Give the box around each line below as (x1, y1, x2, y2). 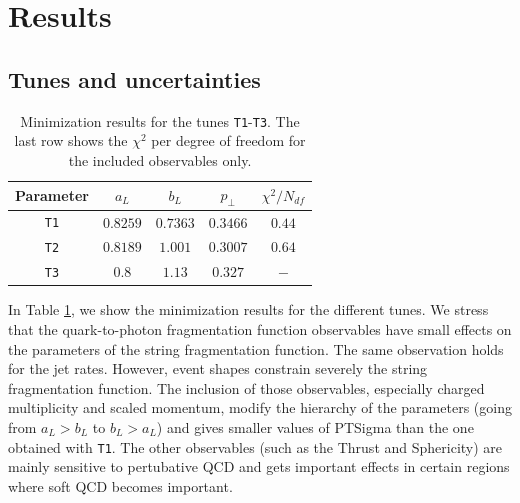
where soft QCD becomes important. (8, 475, 233, 496)
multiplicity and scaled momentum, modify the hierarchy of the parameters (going (8, 397, 512, 418)
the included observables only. (68, 149, 252, 170)
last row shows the (14, 130, 128, 151)
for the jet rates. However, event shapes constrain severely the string (8, 358, 428, 379)
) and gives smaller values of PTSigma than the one (156, 417, 474, 437)
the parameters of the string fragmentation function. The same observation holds (8, 338, 504, 359)
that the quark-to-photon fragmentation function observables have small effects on (8, 319, 512, 340)
